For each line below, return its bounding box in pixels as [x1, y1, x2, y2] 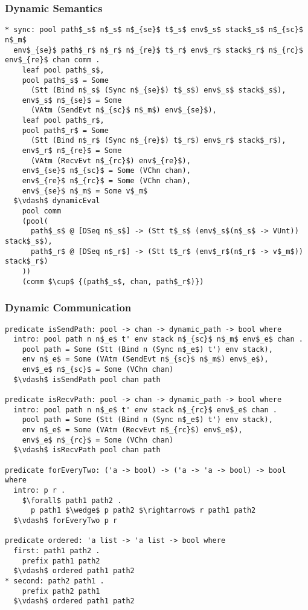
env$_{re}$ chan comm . [5, 56, 100, 65]
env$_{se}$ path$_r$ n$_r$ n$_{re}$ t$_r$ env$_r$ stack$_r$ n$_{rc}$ [13, 45, 303, 54]
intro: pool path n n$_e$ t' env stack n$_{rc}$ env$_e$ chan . [13, 405, 278, 414]
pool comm [22, 207, 62, 216]
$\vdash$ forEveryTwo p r [13, 516, 118, 525]
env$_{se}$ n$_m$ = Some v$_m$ [22, 186, 148, 195]
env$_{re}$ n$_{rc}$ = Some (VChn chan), [22, 177, 191, 186]
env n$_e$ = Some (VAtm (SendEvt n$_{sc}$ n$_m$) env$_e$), [22, 355, 269, 364]
